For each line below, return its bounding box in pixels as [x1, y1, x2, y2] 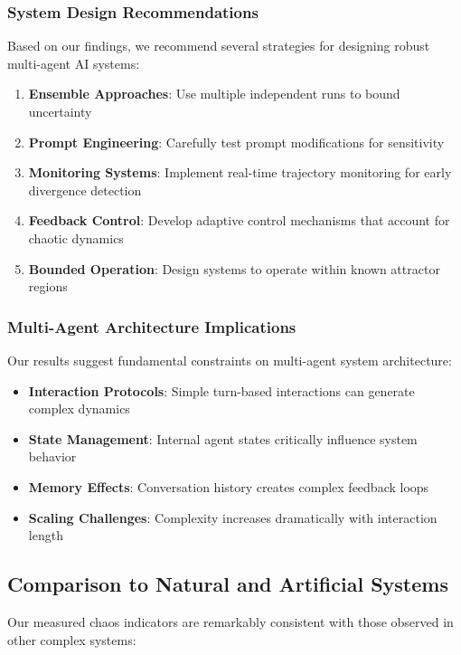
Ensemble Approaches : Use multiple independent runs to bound [28, 84, 400, 103]
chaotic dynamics [28, 228, 124, 247]
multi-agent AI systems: [7, 53, 140, 72]
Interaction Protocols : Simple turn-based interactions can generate [28, 381, 415, 400]
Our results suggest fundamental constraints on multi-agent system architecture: [7, 350, 452, 369]
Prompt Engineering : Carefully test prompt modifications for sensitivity [28, 132, 445, 151]
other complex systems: [7, 630, 136, 649]
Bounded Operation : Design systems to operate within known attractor [28, 259, 440, 278]
